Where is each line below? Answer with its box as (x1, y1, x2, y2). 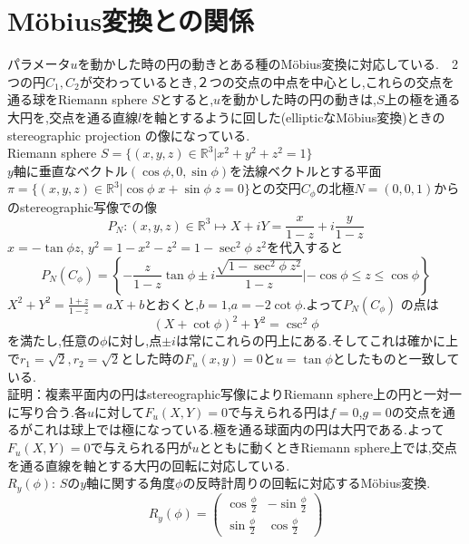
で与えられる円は (228, 402, 330, 421)
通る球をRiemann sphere (7, 90, 148, 109)
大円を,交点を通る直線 (7, 107, 138, 126)
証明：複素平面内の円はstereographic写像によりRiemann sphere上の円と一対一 (7, 384, 463, 403)
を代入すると (267, 238, 343, 257)
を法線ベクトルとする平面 (229, 160, 382, 180)
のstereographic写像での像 (7, 197, 158, 216)
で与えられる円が (90, 438, 192, 457)
